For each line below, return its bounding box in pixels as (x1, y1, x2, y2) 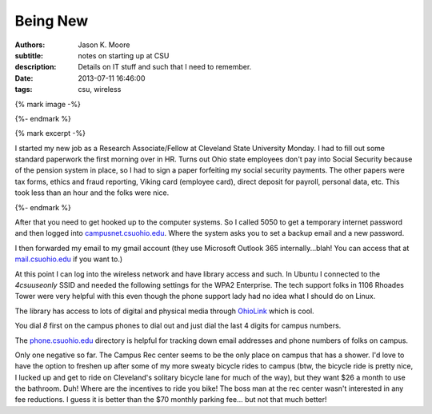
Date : (14, 73, 34, 83)
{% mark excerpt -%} (14, 129, 86, 138)
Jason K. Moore (78, 40, 130, 50)
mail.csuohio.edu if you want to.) (14, 254, 123, 264)
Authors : (14, 40, 46, 50)
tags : (14, 85, 33, 94)
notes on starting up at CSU (78, 50, 170, 60)
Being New (14, 12, 88, 30)
